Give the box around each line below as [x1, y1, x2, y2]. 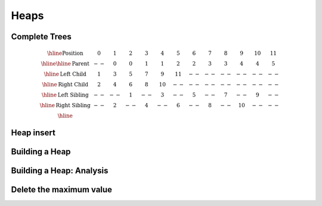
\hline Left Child [44, 71, 86, 77]
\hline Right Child [42, 81, 89, 88]
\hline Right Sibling [39, 102, 91, 109]
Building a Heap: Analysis [11, 166, 109, 176]
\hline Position [47, 50, 83, 57]
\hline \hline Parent [41, 60, 89, 67]
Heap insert [11, 127, 56, 138]
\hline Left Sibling [42, 92, 89, 98]
